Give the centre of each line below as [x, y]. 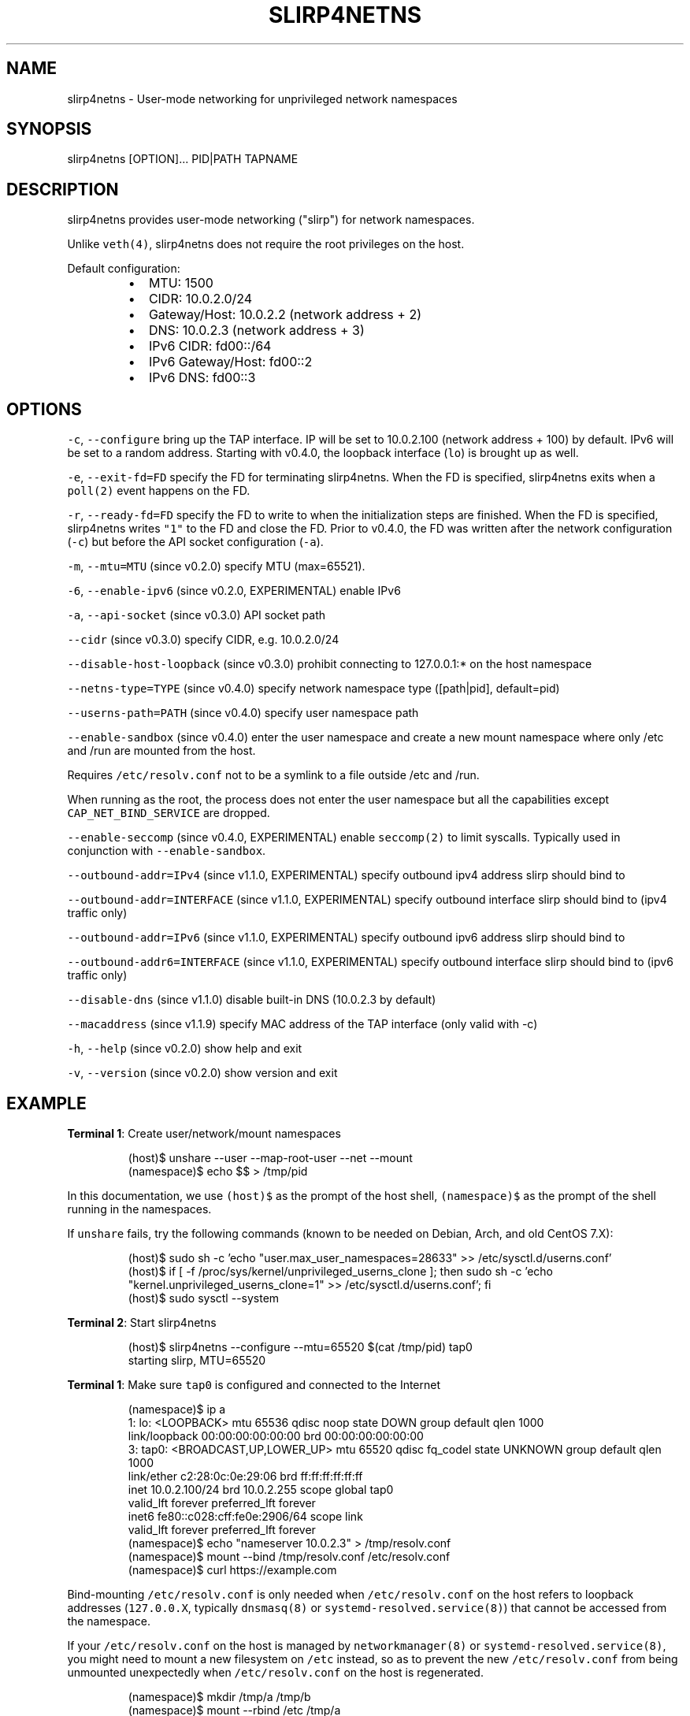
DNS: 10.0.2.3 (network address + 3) [256, 331]
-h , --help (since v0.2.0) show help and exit [185, 1049]
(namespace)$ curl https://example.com [232, 1569]
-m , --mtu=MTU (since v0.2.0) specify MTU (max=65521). [216, 566]
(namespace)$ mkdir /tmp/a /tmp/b [219, 1696]
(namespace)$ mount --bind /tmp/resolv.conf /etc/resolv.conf [289, 1556]
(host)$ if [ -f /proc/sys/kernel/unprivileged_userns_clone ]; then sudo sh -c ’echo [340, 1271]
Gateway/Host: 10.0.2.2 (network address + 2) [285, 315]
